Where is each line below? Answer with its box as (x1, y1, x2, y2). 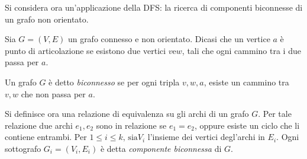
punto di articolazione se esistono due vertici (5, 44, 166, 56)
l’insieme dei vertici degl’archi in (147, 131, 265, 143)
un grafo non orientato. (5, 12, 89, 25)
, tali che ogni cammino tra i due (182, 44, 301, 56)
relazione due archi (5, 119, 73, 131)
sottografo (5, 142, 41, 154)
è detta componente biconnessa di (100, 142, 222, 154)
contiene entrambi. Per (5, 131, 87, 143)
